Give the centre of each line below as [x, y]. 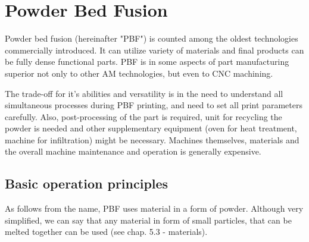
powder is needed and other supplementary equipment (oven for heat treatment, [151, 128]
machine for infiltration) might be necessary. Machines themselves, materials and [152, 139]
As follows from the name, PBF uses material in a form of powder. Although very [154, 208]
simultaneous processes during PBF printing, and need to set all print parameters [154, 105]
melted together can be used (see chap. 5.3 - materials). [106, 232]
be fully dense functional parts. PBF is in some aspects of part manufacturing [147, 62]
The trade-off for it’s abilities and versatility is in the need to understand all [144, 93]
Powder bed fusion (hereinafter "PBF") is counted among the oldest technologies [152, 38]
